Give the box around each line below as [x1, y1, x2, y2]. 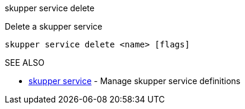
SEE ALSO [5, 57, 45, 68]
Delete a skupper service [5, 21, 103, 31]
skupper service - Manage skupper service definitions [28, 76, 241, 86]
